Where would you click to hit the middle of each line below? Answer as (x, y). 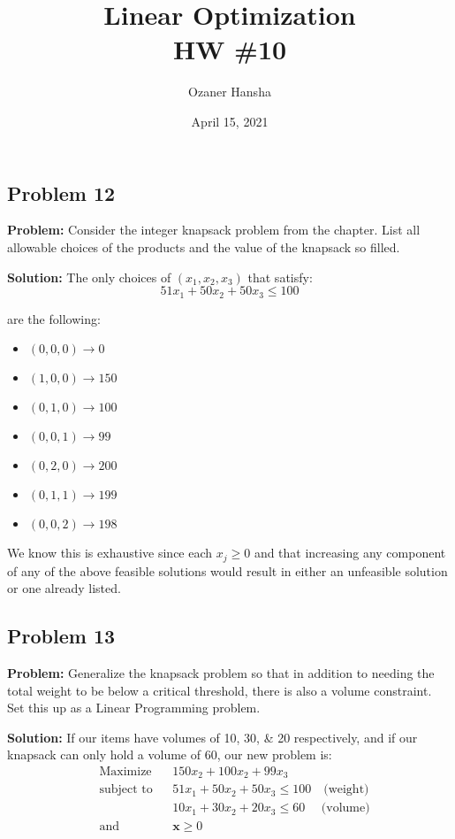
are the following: (54, 318)
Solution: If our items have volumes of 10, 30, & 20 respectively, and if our (212, 737)
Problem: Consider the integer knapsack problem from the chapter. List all (214, 230)
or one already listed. (64, 588)
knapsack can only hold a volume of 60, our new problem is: (170, 754)
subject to (126, 790)
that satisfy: (280, 277)
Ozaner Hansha (230, 92)
